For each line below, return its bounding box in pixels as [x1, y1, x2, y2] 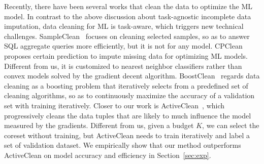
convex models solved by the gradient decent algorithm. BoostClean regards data [4, 70, 260, 81]
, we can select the [202, 120, 259, 131]
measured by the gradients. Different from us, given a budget [4, 120, 194, 131]
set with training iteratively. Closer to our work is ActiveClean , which [4, 100, 225, 110]
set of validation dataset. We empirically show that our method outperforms [4, 140, 241, 150]
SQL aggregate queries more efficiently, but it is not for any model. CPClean [4, 40, 243, 51]
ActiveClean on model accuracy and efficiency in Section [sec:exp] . [4, 149, 211, 160]
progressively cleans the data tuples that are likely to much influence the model [4, 110, 251, 120]
